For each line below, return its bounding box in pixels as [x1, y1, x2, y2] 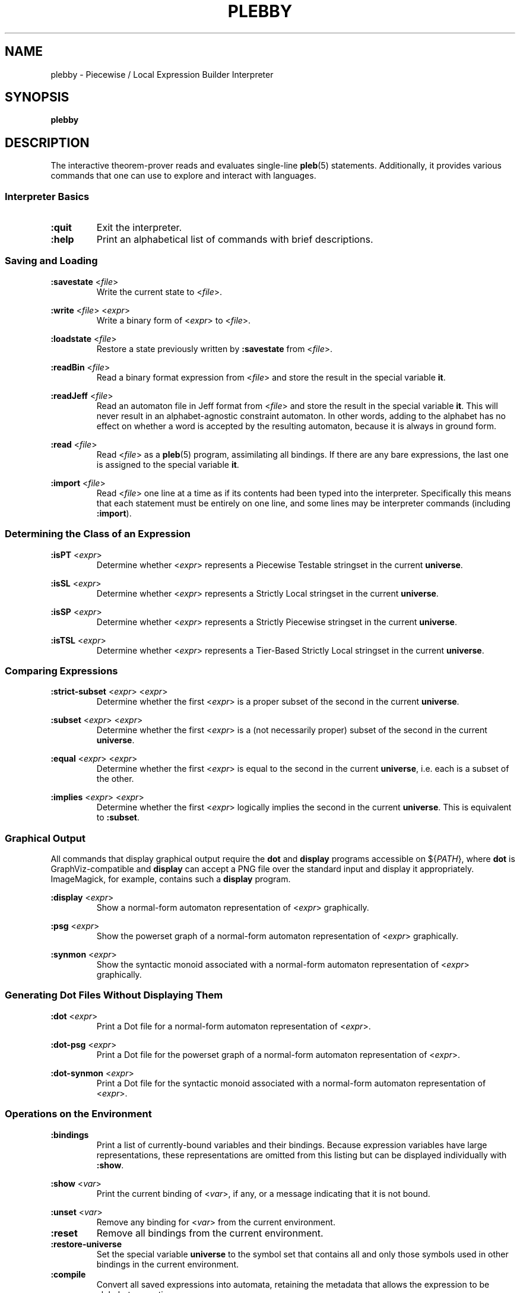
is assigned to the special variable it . [96, 459, 239, 470]
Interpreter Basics [5, 190, 90, 202]
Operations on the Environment [5, 1108, 152, 1120]
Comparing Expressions [5, 664, 118, 677]
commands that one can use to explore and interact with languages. [50, 170, 316, 181]
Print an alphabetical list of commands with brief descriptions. [96, 233, 373, 246]
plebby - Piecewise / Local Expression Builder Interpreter [50, 69, 274, 80]
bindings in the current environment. [96, 1259, 239, 1269]
